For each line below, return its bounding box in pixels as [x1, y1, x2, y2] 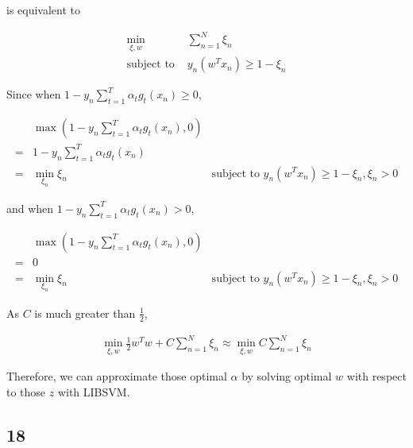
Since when [6, 86, 61, 102]
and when [6, 199, 54, 216]
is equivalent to [6, 2, 81, 17]
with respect [346, 368, 407, 384]
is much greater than [34, 304, 136, 321]
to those [6, 383, 46, 400]
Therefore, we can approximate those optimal [6, 368, 227, 384]
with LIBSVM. [57, 383, 130, 400]
